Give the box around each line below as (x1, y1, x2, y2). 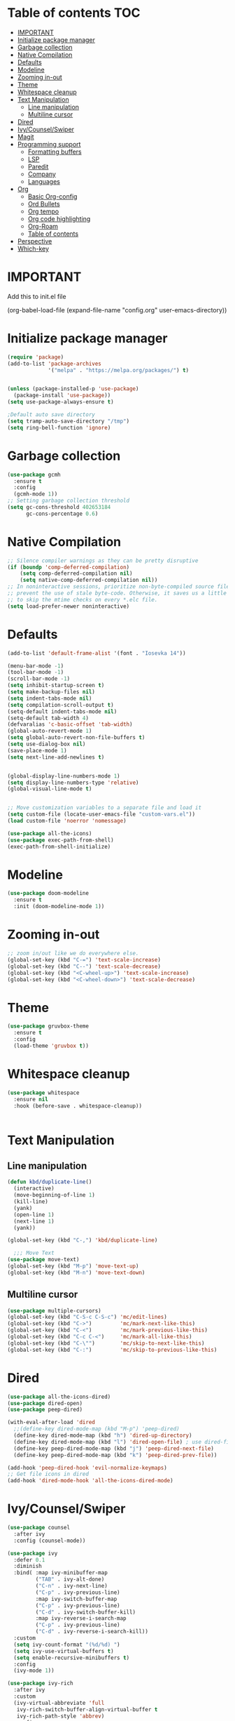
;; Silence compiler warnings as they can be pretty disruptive (7, 557, 199, 564)
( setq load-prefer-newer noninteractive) (7, 602, 130, 610)
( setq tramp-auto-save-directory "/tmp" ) (7, 418, 130, 425)
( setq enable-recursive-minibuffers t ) (13, 1654, 130, 1661)
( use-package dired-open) (7, 1400, 83, 1407)
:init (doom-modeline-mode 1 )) (13, 903, 105, 910)
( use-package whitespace (7, 1089, 80, 1096)
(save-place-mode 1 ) (7, 747, 68, 754)
